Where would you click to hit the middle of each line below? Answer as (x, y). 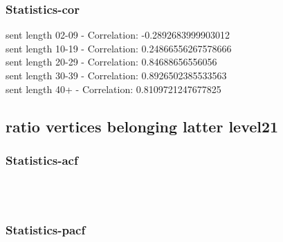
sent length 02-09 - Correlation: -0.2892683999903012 (118, 35)
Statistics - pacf (46, 230)
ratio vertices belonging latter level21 (142, 126)
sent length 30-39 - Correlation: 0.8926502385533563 (116, 75)
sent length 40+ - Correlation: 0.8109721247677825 (113, 89)
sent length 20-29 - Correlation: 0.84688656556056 (111, 62)
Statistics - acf (42, 160)
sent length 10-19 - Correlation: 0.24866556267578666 (119, 48)
